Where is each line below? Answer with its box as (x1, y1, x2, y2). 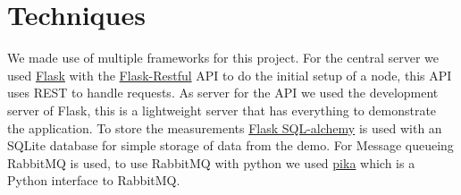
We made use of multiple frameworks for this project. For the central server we (7, 48, 439, 67)
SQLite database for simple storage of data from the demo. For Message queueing (7, 136, 454, 155)
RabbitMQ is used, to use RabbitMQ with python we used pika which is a (7, 153, 415, 172)
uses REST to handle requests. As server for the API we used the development (7, 83, 439, 102)
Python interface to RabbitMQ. (7, 171, 180, 190)
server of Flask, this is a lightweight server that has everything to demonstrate (7, 100, 437, 119)
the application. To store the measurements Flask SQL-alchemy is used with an (7, 118, 442, 137)
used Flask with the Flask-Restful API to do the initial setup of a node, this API (7, 65, 452, 84)
